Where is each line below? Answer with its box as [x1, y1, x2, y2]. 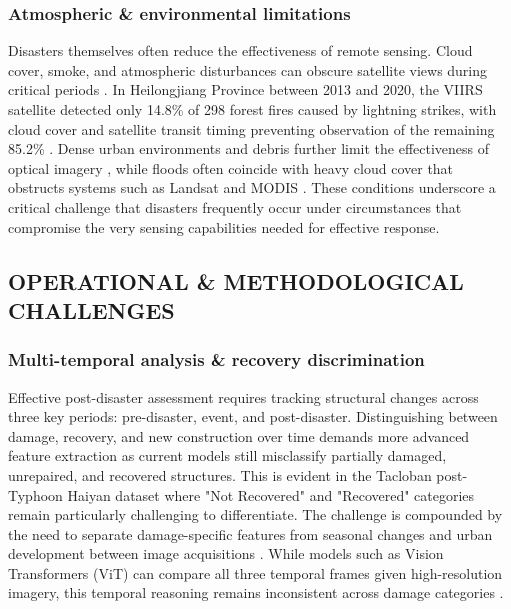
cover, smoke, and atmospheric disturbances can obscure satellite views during [8, 59, 488, 80]
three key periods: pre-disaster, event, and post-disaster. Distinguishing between [8, 406, 498, 427]
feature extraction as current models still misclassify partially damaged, [8, 445, 447, 466]
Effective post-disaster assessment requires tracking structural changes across [8, 386, 479, 407]
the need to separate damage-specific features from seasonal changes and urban [8, 523, 493, 544]
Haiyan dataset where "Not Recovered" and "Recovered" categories [67, 484, 475, 505]
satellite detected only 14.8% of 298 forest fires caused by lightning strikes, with [8, 99, 497, 119]
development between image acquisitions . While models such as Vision [8, 543, 444, 564]
